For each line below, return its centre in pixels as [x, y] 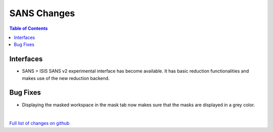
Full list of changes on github [39, 123]
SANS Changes [42, 13]
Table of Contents [29, 28]
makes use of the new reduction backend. [66, 78]
